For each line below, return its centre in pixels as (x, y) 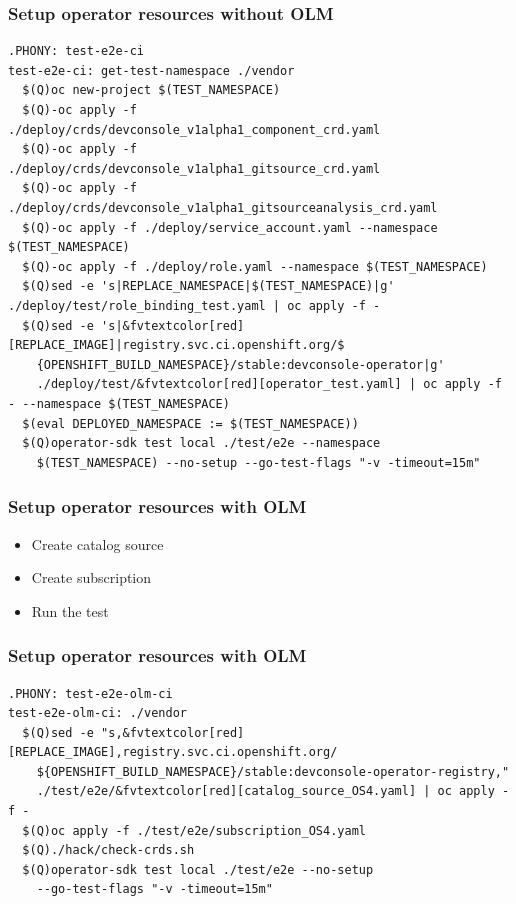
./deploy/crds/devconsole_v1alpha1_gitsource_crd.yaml (194, 168)
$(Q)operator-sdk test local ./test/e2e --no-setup (198, 869)
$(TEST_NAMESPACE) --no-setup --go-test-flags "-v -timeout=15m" (258, 462)
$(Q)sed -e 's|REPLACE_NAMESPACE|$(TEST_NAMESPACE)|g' (208, 286)
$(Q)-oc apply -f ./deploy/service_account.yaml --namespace (230, 227)
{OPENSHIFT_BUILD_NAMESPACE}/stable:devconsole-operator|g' (240, 364)
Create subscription (91, 577)
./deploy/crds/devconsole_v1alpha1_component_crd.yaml (194, 129)
